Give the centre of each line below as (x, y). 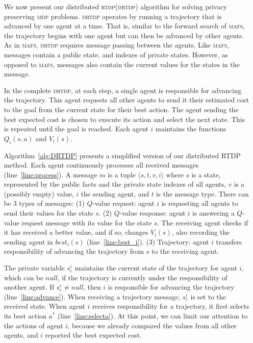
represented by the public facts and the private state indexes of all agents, (115, 184)
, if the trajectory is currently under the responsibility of (142, 277)
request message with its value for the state (87, 222)
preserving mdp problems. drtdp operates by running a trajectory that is (113, 16)
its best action (25, 316)
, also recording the (201, 232)
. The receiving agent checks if (202, 222)
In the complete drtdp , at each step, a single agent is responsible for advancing (123, 90)
